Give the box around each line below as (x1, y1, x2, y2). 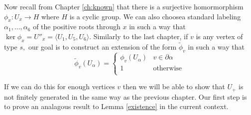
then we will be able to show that (123, 81, 225, 92)
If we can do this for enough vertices (4, 81, 115, 92)
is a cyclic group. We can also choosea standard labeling (69, 11, 241, 21)
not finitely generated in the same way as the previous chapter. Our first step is (4, 91, 247, 102)
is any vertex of (196, 31, 243, 41)
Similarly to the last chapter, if (93, 31, 188, 41)
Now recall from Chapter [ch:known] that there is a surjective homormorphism (4, 1, 244, 11)
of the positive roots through (33, 21, 121, 32)
